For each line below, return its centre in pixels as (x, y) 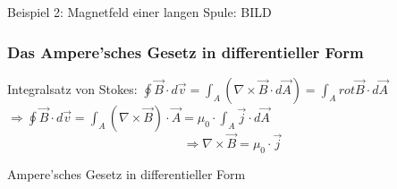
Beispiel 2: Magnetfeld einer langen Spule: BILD (139, 12)
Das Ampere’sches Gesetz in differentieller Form (186, 52)
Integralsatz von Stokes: (72, 88)
